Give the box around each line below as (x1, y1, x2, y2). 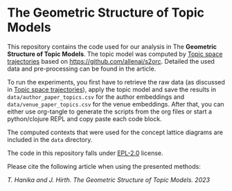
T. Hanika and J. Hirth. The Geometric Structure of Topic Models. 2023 (7, 175, 210, 184)
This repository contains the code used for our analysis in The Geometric (7, 42, 217, 51)
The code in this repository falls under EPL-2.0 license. (7, 149, 164, 157)
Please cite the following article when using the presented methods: (7, 162, 201, 170)
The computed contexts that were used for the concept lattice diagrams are (7, 128, 224, 136)
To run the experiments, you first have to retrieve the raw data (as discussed (7, 78, 225, 86)
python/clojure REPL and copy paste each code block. (7, 114, 162, 122)
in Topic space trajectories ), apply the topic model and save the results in (7, 85, 217, 93)
